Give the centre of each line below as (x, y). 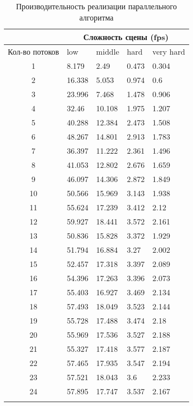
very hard (169, 51)
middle (107, 51)
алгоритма (96, 17)
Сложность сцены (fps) (126, 37)
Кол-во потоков (34, 51)
